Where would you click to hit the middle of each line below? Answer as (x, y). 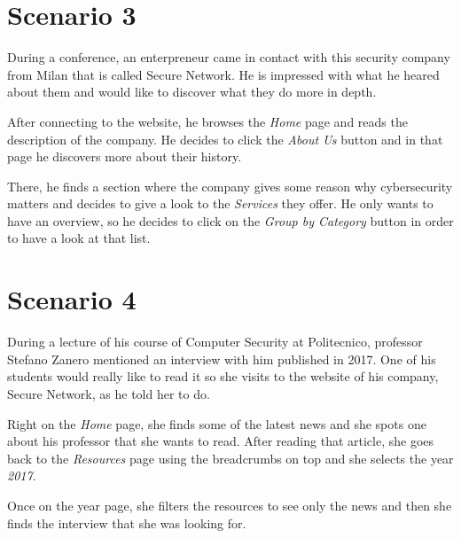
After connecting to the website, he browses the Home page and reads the (207, 121)
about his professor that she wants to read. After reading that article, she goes (221, 441)
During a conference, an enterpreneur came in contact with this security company (229, 57)
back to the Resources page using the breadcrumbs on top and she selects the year (230, 458)
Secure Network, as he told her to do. (109, 393)
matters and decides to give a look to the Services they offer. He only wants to (220, 203)
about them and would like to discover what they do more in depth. (192, 92)
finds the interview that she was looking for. (127, 522)
